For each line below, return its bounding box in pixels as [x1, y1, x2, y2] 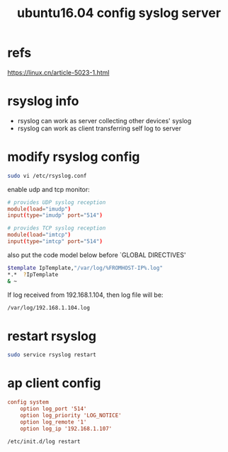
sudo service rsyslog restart [7, 351, 97, 358]
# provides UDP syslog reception [7, 198, 106, 206]
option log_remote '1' [20, 418, 87, 426]
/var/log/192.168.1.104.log [7, 304, 91, 311]
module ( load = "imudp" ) [7, 205, 72, 213]
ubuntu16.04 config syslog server [16, 5, 222, 21]
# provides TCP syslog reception [7, 225, 106, 232]
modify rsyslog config [7, 149, 140, 165]
